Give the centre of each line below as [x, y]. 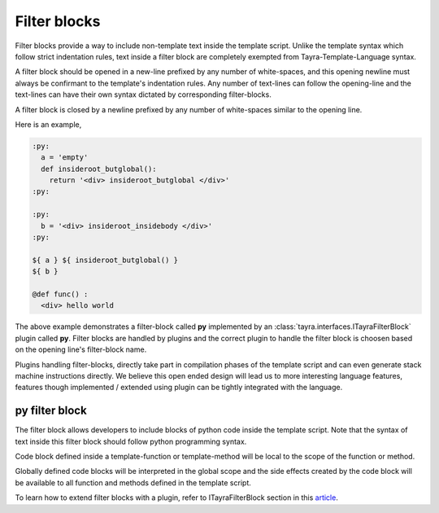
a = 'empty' [65, 158]
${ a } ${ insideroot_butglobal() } [105, 260]
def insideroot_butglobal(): [99, 169]
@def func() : [60, 294]
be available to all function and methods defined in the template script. [133, 482]
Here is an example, [48, 124]
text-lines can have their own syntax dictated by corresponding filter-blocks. [143, 94]
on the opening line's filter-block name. [81, 349]
